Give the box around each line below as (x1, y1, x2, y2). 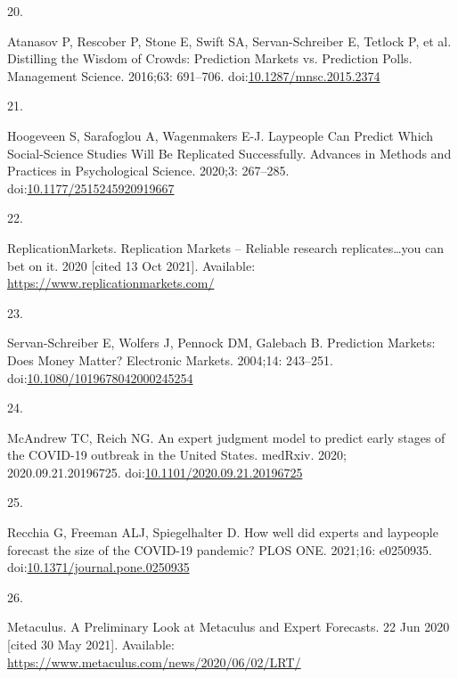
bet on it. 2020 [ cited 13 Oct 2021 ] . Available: (7, 256, 256, 274)
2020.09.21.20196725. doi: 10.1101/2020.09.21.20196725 (7, 462, 303, 481)
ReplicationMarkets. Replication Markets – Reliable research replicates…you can (7, 238, 444, 257)
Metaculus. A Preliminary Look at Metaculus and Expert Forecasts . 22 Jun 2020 (7, 617, 450, 636)
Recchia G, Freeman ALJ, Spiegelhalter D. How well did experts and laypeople (7, 523, 438, 542)
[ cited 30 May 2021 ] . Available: (7, 635, 175, 654)
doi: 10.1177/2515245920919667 (7, 178, 175, 197)
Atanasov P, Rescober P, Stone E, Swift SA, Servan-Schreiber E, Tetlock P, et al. (7, 31, 452, 50)
